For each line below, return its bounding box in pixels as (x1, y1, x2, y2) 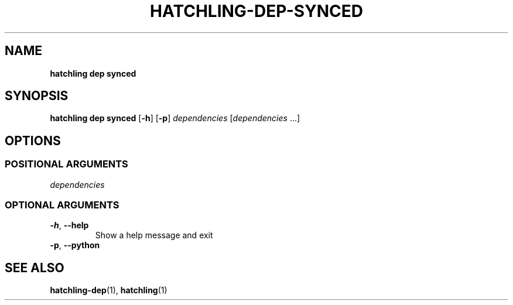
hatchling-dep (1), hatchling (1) (50, 285, 167, 296)
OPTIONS (5, 133, 61, 148)
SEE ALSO (5, 260, 64, 275)
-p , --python (50, 240, 100, 251)
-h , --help (50, 220, 89, 231)
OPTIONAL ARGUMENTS (5, 199, 119, 211)
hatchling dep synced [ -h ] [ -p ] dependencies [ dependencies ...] (50, 113, 300, 124)
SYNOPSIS (5, 88, 69, 104)
